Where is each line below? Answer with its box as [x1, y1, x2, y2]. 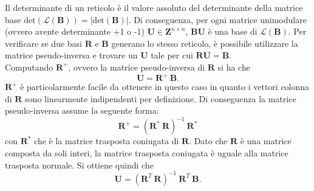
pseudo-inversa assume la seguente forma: [5, 104, 159, 117]
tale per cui [151, 49, 193, 61]
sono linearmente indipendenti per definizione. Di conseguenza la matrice [25, 92, 296, 105]
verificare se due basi [5, 36, 82, 49]
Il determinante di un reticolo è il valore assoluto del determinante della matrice [5, 1, 303, 13]
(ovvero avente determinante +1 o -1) [5, 25, 145, 38]
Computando [5, 60, 53, 73]
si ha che [217, 60, 250, 73]
